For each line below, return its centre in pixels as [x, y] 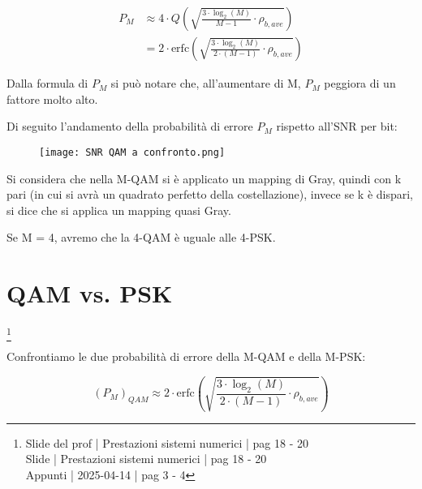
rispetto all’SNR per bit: [337, 126]
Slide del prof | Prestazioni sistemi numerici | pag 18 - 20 [167, 442]
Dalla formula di [47, 83]
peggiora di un [360, 83]
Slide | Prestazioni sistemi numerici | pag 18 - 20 [146, 459]
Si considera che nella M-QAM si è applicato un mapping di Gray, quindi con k [204, 178]
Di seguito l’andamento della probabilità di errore [130, 126]
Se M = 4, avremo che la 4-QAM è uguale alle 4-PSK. [141, 237]
